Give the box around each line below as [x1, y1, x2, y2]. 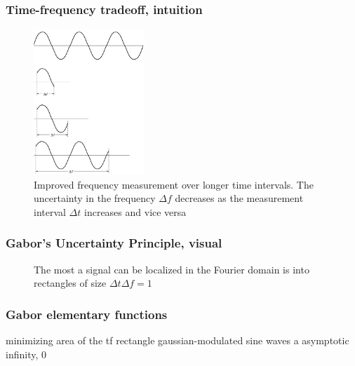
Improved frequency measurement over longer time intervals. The [34, 177, 314, 191]
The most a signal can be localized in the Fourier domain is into [34, 262, 309, 276]
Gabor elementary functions [6, 305, 168, 323]
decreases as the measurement [175, 191, 304, 205]
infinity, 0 [6, 346, 46, 361]
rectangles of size [34, 276, 107, 290]
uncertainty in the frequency [34, 191, 156, 205]
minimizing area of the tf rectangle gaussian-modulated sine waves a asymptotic [6, 333, 349, 348]
